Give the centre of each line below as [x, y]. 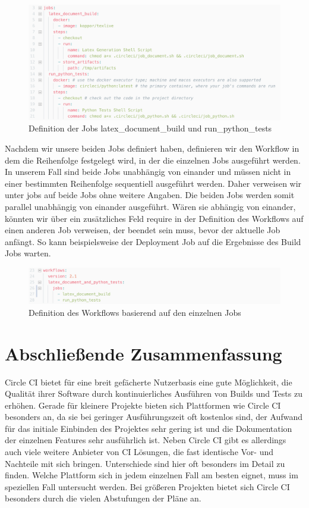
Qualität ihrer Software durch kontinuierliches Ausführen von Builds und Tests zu [154, 393]
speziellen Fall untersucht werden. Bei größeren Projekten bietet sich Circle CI [147, 486]
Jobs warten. [28, 253]
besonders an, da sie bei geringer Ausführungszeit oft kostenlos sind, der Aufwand [154, 417]
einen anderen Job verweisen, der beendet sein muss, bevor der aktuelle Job [143, 230]
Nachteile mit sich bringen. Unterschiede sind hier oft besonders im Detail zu [145, 463]
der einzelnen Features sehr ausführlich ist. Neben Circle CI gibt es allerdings [146, 440]
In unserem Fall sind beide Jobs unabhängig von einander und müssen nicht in [148, 172]
